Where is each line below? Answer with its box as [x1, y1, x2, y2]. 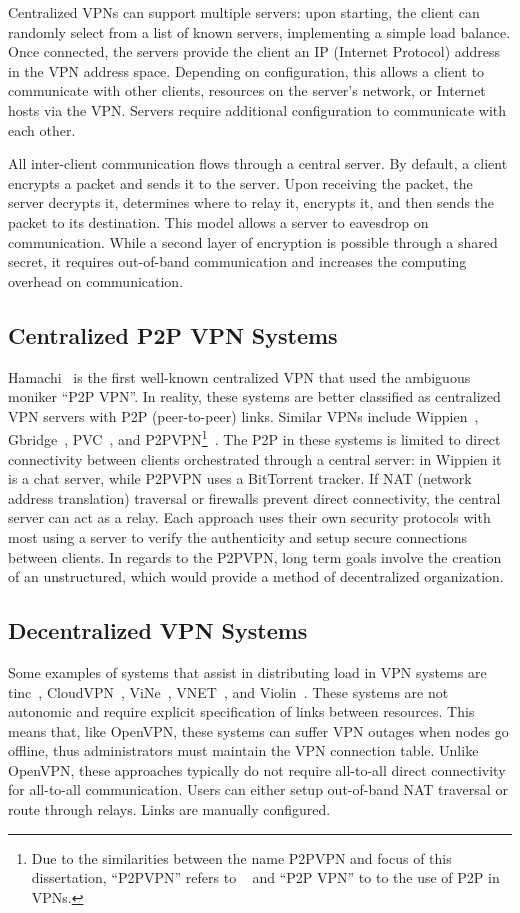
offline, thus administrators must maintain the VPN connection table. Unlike [8, 740, 479, 761]
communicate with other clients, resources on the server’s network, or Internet [8, 80, 486, 101]
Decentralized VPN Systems [8, 615, 308, 646]
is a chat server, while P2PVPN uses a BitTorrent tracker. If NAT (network [8, 468, 472, 489]
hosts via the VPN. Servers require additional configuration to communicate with [8, 99, 507, 120]
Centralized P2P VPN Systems [8, 319, 338, 350]
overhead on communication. [8, 270, 184, 291]
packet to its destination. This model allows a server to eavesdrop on [8, 211, 429, 232]
